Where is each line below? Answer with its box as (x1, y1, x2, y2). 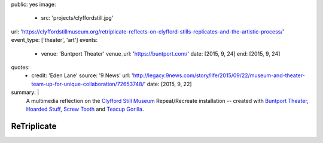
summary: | (11, 89, 39, 96)
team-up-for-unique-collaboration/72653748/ (31, 80, 145, 87)
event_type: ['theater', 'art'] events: (11, 36, 98, 44)
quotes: (11, 63, 30, 71)
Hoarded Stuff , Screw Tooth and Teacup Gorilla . (26, 105, 144, 112)
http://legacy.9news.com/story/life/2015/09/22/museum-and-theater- (133, 72, 305, 79)
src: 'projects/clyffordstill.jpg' (41, 14, 114, 22)
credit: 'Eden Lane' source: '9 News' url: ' (31, 72, 134, 79)
